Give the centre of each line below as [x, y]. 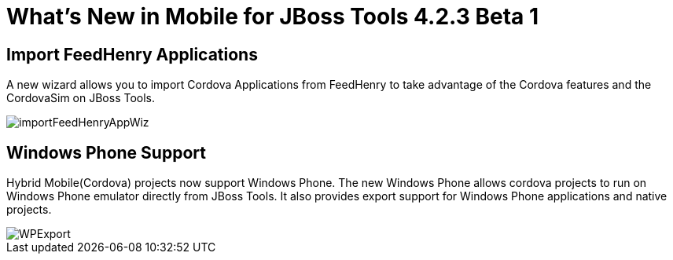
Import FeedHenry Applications [132, 54]
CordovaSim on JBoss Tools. [81, 98]
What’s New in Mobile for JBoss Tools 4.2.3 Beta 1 [273, 16]
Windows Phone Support [106, 152]
